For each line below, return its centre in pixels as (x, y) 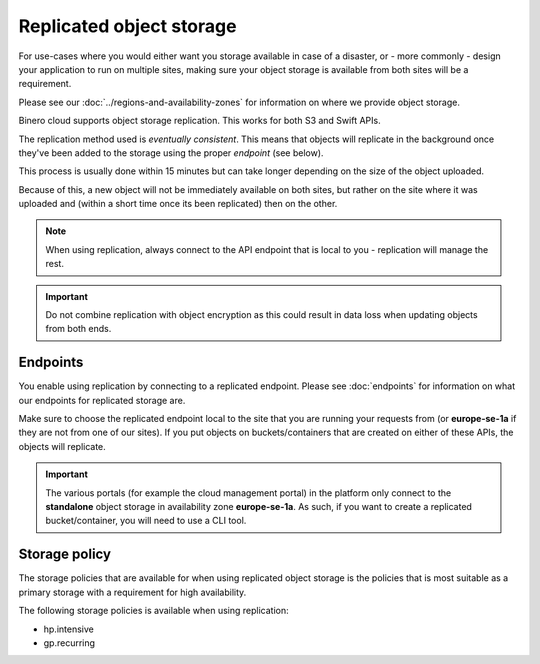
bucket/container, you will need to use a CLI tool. (146, 521)
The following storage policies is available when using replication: (153, 611)
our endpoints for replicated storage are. (102, 400)
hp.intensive (68, 629)
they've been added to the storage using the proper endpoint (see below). (171, 152)
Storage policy (65, 554)
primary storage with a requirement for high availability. (132, 592)
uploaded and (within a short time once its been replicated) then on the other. (178, 204)
